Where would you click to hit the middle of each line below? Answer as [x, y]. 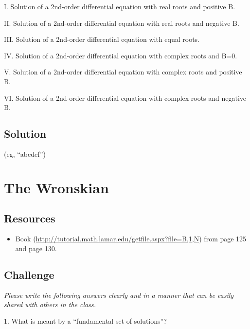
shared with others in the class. [50, 304]
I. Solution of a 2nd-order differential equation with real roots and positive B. [120, 6]
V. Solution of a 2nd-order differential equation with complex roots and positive [123, 72]
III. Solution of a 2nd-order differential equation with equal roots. [102, 39]
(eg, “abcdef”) [25, 154]
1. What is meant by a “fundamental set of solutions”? [85, 320]
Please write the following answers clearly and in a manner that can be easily [119, 295]
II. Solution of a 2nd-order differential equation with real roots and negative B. [122, 23]
